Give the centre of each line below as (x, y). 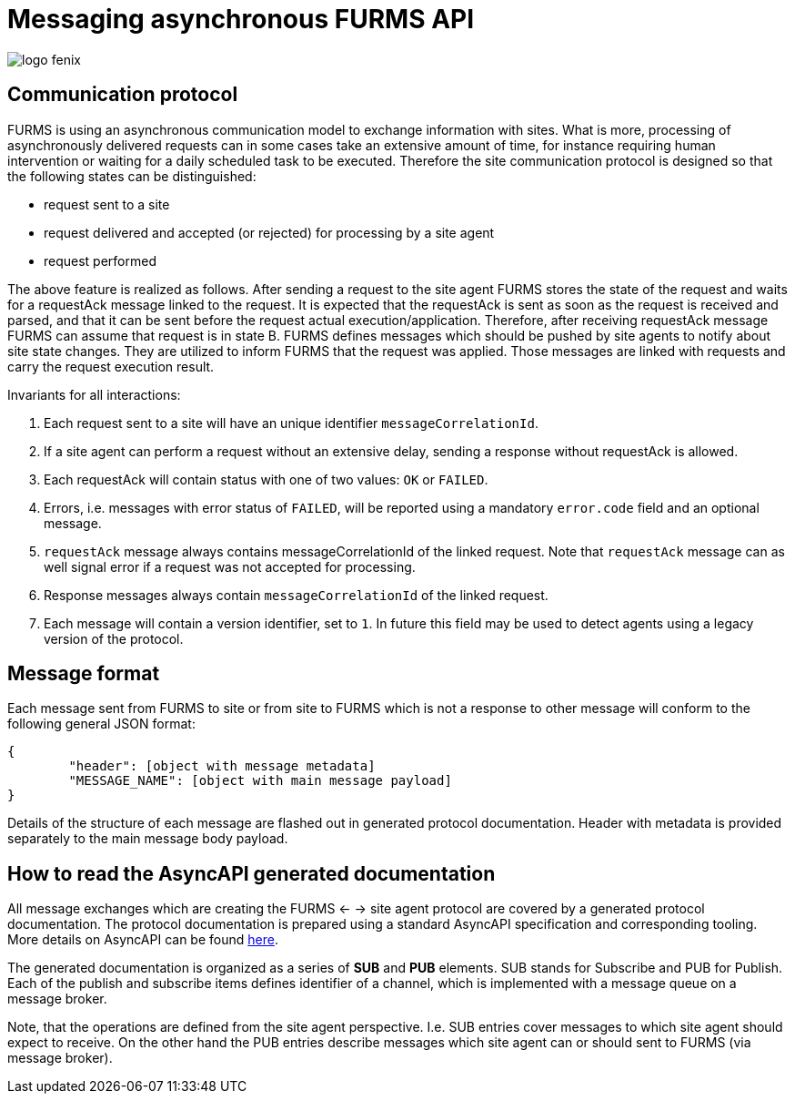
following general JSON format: (101, 724)
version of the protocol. (114, 638)
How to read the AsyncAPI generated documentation (252, 873)
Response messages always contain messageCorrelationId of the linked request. (296, 595)
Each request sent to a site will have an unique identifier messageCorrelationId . (291, 423)
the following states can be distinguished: (132, 176)
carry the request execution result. (111, 366)
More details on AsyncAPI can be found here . (143, 940)
